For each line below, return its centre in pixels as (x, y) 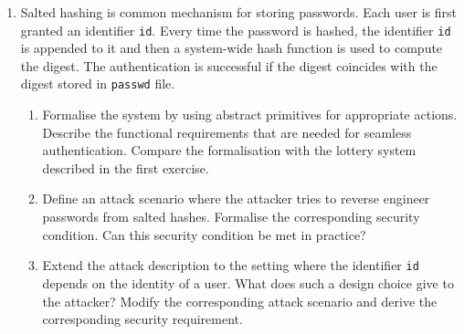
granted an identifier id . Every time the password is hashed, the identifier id (236, 30)
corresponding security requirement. (142, 319)
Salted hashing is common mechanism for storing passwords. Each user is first (238, 12)
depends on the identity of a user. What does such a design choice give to (248, 282)
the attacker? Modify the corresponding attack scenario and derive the (240, 301)
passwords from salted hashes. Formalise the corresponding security (231, 217)
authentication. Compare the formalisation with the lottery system (229, 150)
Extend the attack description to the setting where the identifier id (231, 265)
